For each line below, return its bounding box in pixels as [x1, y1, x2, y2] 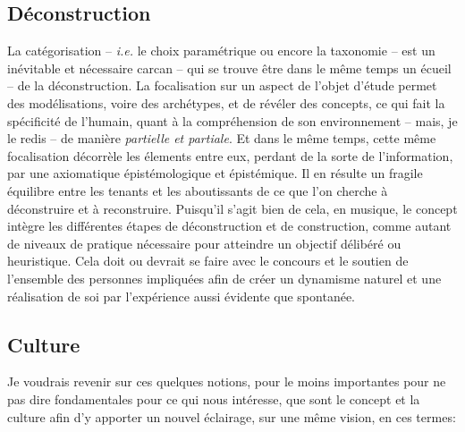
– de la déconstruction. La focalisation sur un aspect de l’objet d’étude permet [7, 76, 437, 95]
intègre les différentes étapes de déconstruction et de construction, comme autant [7, 216, 452, 235]
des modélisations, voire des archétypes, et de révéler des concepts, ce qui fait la [7, 93, 445, 112]
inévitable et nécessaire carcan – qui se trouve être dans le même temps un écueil [7, 58, 452, 77]
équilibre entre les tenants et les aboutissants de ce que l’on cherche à [7, 181, 388, 199]
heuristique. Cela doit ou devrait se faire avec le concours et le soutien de [7, 251, 409, 270]
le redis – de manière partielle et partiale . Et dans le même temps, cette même [7, 129, 436, 148]
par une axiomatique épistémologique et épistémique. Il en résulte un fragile [7, 164, 423, 182]
